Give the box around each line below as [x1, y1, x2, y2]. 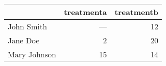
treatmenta [63, 6, 107, 17]
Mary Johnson [8, 49, 56, 60]
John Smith [8, 21, 47, 32]
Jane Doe [8, 35, 40, 46]
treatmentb [114, 6, 158, 17]
